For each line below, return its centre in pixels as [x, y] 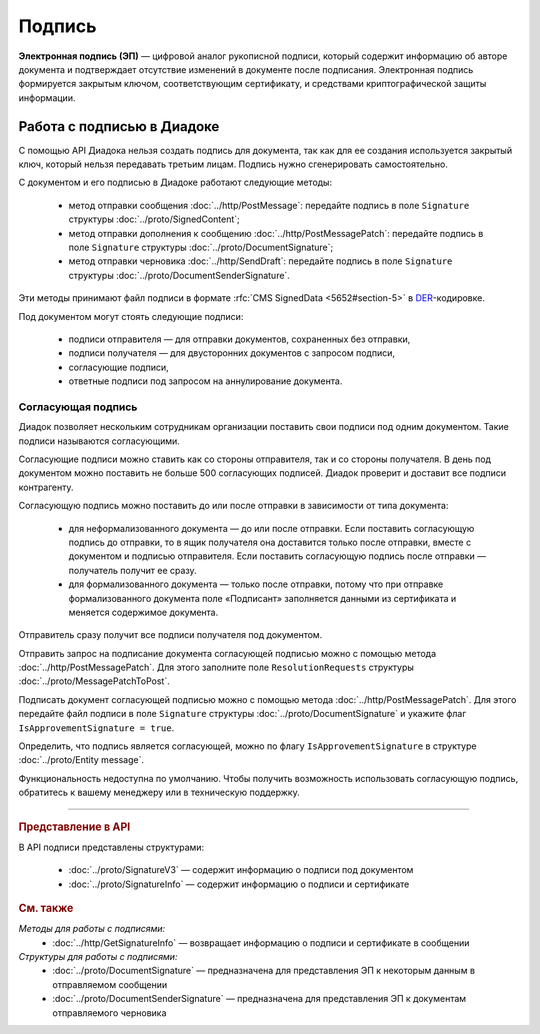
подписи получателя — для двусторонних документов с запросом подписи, [231, 353]
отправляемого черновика [109, 1012]
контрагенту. [46, 487]
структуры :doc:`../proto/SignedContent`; [154, 219]
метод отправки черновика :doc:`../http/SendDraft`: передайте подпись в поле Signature [260, 261]
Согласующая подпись [78, 407]
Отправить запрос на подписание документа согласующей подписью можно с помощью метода [227, 653]
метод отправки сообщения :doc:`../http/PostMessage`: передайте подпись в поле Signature [269, 205]
